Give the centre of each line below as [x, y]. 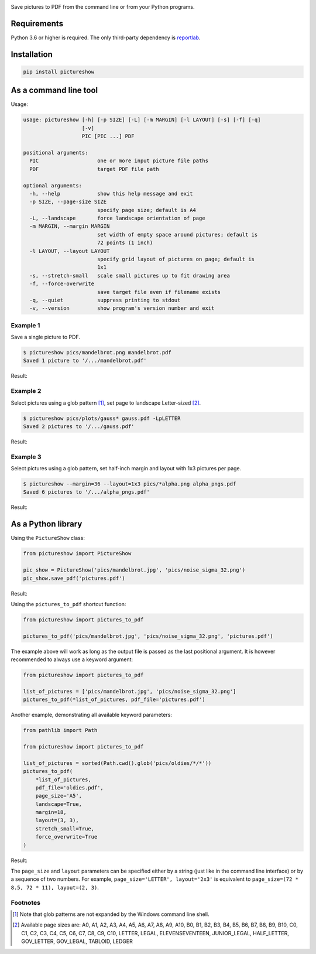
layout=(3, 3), [57, 820]
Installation [32, 54]
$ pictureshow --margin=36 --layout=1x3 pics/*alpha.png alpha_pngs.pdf [130, 484]
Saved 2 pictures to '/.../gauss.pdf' [79, 426]
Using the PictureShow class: [48, 538]
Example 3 [26, 457]
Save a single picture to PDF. [45, 337]
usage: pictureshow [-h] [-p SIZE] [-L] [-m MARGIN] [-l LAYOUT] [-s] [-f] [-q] [142, 120]
